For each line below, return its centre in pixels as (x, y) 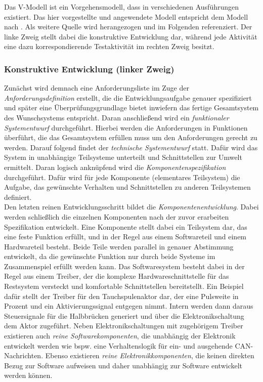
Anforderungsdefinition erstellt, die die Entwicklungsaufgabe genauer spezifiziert (128, 97)
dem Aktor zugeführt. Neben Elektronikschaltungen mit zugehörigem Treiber (124, 326)
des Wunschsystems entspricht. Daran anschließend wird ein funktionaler (117, 117)
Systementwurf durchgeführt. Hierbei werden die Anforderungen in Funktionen (126, 127)
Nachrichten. (24, 355)
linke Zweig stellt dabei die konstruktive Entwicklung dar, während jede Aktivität (131, 36)
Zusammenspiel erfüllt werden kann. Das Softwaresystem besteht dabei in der (124, 266)
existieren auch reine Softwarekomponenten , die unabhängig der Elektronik (120, 336)
